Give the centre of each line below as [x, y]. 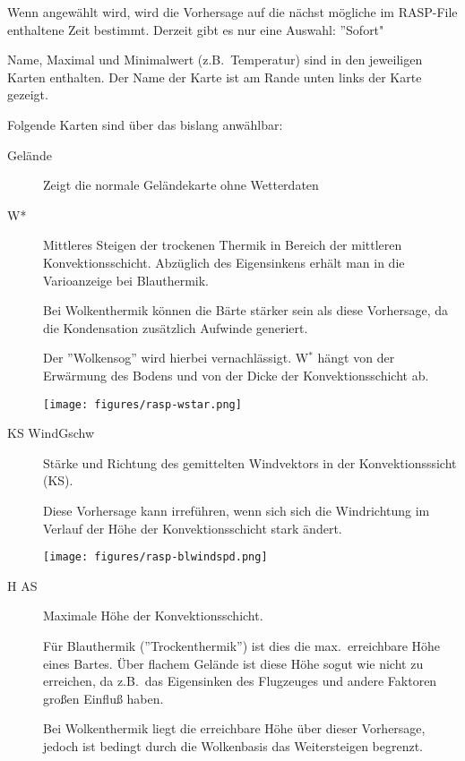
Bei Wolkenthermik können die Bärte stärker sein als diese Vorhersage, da [246, 310]
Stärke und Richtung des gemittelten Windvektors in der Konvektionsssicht [250, 462]
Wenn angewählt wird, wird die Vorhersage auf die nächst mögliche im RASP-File [232, 12]
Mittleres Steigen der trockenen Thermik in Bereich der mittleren [223, 245]
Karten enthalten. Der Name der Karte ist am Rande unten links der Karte [215, 77]
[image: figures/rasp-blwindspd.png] [155, 557]
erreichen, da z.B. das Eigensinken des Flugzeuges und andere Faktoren [240, 681]
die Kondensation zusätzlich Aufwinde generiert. [176, 327]
